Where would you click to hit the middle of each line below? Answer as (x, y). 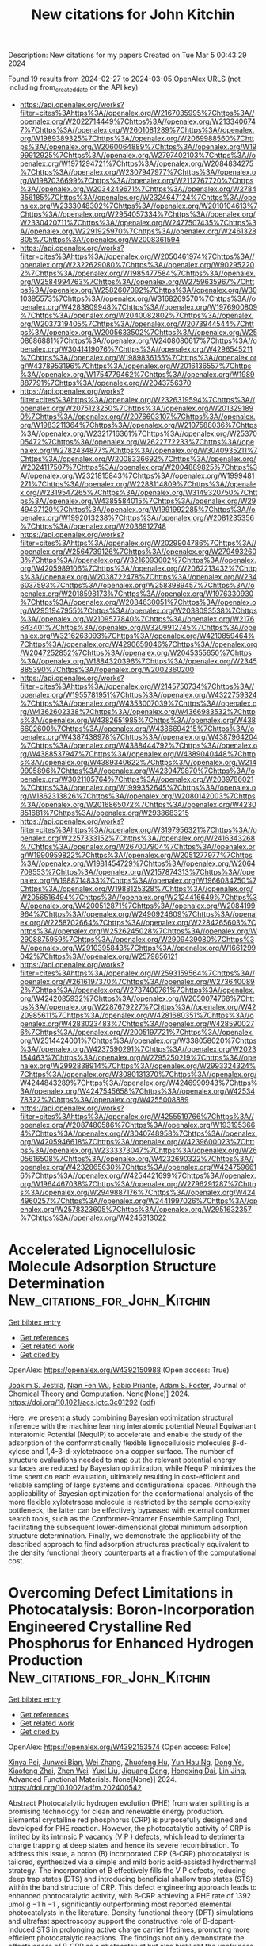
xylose (19, 1451)
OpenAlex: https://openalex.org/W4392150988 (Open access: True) (119, 1370)
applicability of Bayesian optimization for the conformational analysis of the (131, 1493)
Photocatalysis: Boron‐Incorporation (132, 1610)
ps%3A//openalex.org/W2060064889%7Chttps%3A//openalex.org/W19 (138, 146)
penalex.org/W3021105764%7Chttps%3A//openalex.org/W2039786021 (137, 779)
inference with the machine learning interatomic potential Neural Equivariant (132, 1425)
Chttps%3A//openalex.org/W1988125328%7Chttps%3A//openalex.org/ (136, 888)
